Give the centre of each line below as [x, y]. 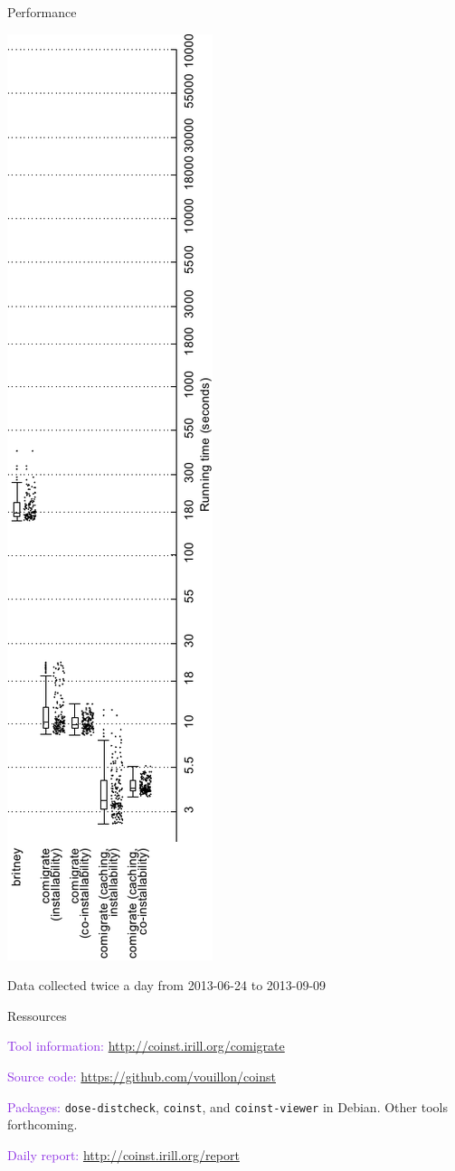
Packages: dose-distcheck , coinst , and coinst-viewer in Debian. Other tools [227, 1106]
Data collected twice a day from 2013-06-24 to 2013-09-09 [167, 985]
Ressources [37, 1015]
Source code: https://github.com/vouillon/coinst [142, 1076]
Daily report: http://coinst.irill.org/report [123, 1154]
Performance [42, 12]
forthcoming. [43, 1124]
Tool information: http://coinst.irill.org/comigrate [146, 1046]
